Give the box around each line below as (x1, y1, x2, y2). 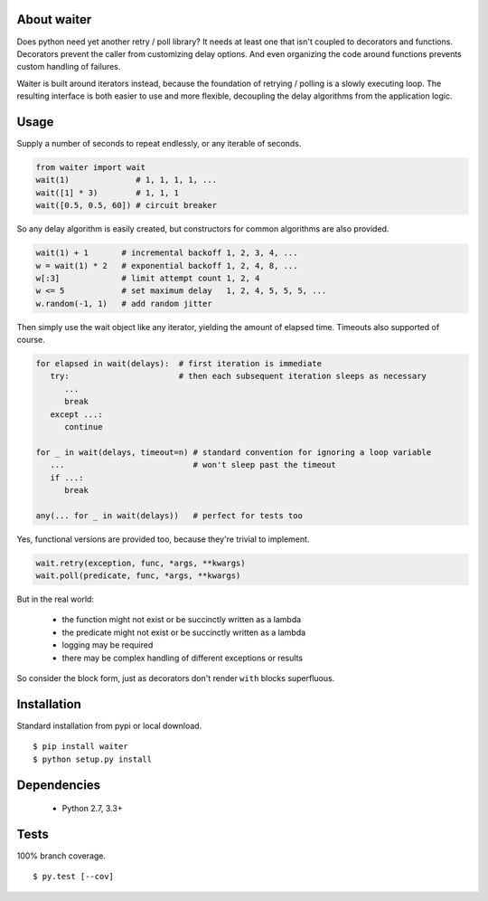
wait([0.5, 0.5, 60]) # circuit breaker (35, 200, 217, 211)
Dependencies (16, 777, 101, 792)
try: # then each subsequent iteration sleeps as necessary (50, 371, 427, 382)
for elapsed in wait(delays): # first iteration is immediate (35, 358, 323, 369)
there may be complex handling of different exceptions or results (61, 652, 303, 663)
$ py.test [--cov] (33, 871, 115, 882)
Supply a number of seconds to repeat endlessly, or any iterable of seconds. (16, 138, 302, 148)
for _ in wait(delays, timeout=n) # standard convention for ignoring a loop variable (35, 447, 432, 457)
